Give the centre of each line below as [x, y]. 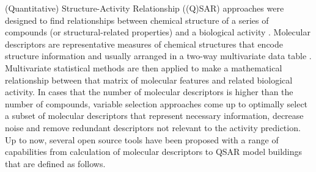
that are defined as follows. [55, 163]
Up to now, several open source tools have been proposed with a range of [142, 139]
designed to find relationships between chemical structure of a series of [137, 20]
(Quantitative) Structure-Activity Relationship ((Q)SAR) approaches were [145, 8]
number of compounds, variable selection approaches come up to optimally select [156, 103]
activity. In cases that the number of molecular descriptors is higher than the [149, 92]
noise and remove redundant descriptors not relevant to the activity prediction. [153, 127]
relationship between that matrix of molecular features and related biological [149, 80]
